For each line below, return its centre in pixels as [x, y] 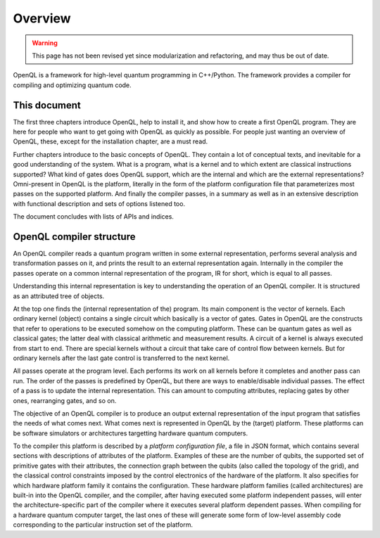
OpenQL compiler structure [74, 237]
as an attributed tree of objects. [59, 296]
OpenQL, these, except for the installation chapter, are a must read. [110, 141]
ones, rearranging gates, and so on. [65, 400]
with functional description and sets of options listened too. [99, 203]
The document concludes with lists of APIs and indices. [93, 217]
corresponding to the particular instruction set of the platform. [103, 525]
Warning [45, 43]
